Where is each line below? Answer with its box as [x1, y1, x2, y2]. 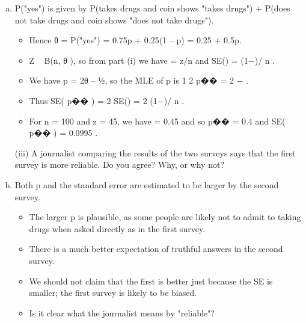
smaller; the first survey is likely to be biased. [29, 286, 197, 299]
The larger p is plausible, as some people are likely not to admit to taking [29, 211, 301, 223]
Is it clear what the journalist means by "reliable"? [29, 306, 215, 319]
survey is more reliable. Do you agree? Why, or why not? [14, 158, 224, 171]
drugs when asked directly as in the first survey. [29, 222, 206, 235]
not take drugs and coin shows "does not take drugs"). [14, 13, 214, 26]
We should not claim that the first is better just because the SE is [29, 274, 273, 287]
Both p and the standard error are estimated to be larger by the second [14, 178, 279, 191]
